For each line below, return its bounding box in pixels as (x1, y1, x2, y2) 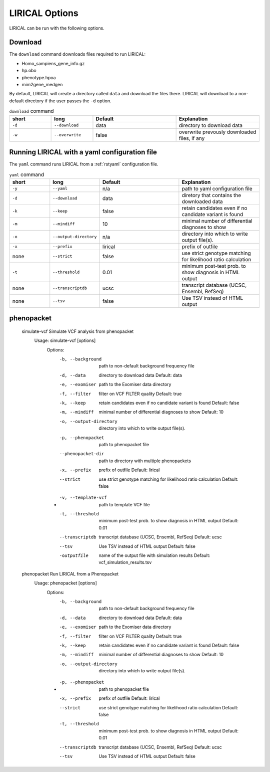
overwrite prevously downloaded (178, 128, 256, 135)
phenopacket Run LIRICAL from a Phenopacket (21, 570, 119, 576)
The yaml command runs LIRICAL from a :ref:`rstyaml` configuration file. (9, 161, 158, 167)
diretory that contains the (181, 191, 241, 199)
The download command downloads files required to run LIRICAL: (9, 51, 146, 57)
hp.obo (21, 68, 37, 74)
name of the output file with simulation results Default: (98, 552, 210, 558)
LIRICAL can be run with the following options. (9, 25, 104, 31)
